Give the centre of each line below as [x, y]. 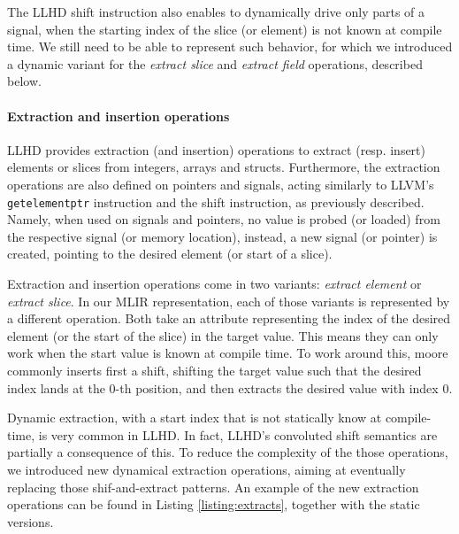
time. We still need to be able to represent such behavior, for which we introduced [230, 46]
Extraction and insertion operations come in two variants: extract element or [214, 283]
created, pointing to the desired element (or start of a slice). [170, 254]
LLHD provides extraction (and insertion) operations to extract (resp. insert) [216, 149]
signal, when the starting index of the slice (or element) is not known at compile [225, 29]
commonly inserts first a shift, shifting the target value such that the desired [214, 370]
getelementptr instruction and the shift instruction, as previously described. [216, 201]
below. [24, 81]
